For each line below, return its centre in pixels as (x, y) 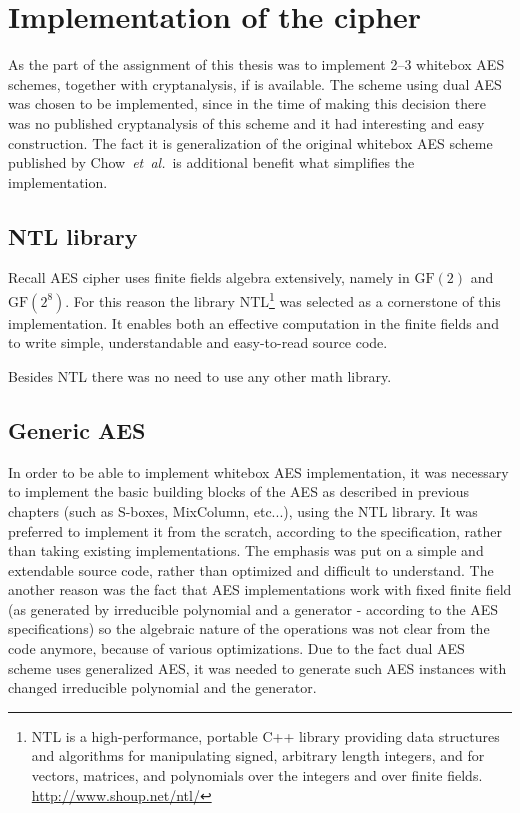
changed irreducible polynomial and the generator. (162, 687)
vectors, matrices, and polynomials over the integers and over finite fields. (257, 775)
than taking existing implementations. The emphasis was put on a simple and (246, 550)
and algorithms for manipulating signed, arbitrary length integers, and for (258, 755)
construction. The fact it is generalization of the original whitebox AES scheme (250, 142)
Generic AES (77, 429)
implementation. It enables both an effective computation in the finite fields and (253, 322)
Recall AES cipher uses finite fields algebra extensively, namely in (209, 277)
